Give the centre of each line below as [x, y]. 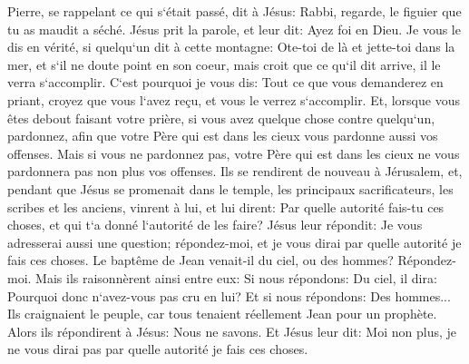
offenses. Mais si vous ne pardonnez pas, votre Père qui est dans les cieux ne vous [234, 153]
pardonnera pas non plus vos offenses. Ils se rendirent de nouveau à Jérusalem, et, [235, 171]
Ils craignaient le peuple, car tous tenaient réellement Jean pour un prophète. [222, 314]
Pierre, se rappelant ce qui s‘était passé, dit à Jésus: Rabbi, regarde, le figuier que [234, 11]
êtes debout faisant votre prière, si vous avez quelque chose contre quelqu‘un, [221, 118]
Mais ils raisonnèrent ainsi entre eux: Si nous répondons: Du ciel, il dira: [236, 277]
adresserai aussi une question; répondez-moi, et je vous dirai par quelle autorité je [234, 242]
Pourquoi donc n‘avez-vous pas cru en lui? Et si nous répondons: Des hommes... [229, 295]
